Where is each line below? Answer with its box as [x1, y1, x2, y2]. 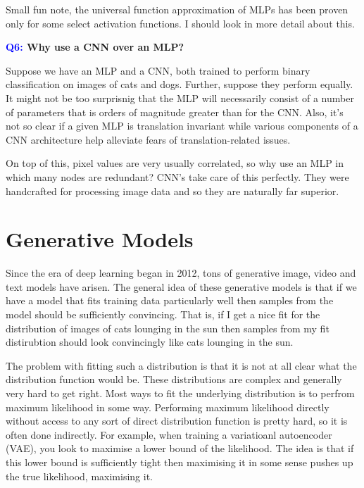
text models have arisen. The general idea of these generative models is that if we [6, 279, 357, 294]
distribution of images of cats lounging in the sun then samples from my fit [6, 320, 330, 335]
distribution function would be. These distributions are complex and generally [6, 372, 342, 387]
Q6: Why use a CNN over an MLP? [6, 39, 184, 54]
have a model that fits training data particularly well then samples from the [6, 293, 334, 308]
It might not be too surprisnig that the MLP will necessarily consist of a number [6, 90, 354, 105]
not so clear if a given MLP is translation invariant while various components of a [6, 118, 358, 133]
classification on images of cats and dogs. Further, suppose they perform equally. [6, 77, 353, 92]
